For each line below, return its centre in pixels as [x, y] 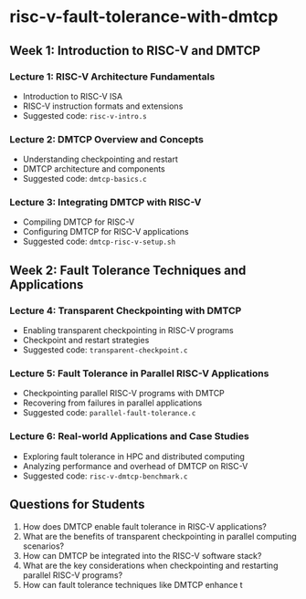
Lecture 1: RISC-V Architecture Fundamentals [112, 77]
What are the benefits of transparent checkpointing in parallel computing [159, 536]
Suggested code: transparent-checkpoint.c [105, 350]
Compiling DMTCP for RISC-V [79, 222]
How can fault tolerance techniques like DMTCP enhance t [133, 584]
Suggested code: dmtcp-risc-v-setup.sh [99, 242]
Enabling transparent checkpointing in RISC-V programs [128, 331]
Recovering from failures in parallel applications [112, 403]
